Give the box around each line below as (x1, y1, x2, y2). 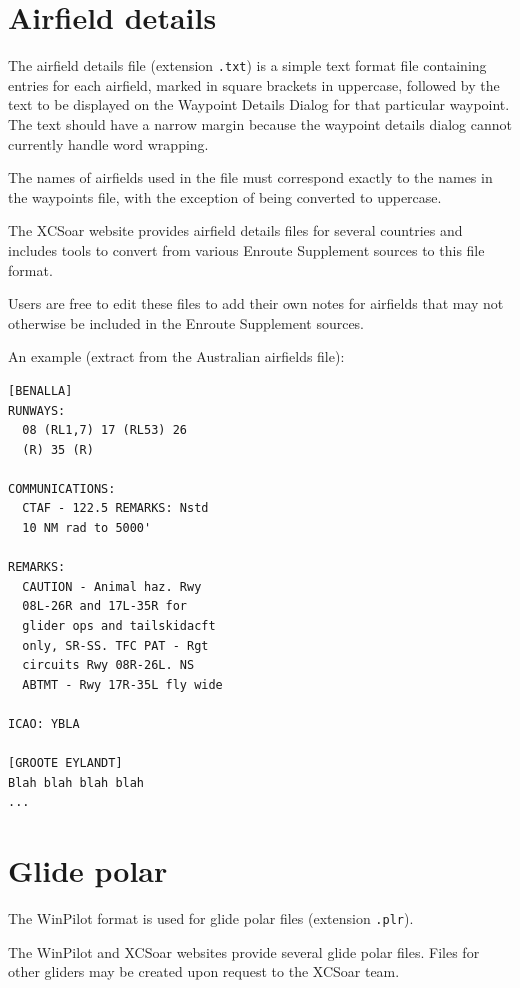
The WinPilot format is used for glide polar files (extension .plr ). (8, 908, 414, 929)
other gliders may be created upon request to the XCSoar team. (8, 961, 400, 982)
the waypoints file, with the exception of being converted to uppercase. (8, 186, 442, 207)
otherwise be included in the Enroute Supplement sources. (8, 312, 365, 333)
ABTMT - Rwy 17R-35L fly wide (22, 677, 223, 692)
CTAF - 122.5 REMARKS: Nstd (22, 501, 209, 516)
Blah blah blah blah (8, 775, 145, 790)
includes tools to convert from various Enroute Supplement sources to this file (8, 239, 485, 260)
